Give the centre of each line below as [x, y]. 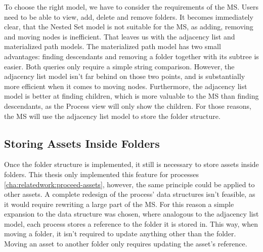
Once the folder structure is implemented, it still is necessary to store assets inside [131, 164]
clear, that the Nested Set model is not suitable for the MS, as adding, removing [129, 27]
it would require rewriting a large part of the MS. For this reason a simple [119, 204]
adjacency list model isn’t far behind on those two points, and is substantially [125, 76]
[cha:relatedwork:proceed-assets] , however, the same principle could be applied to [129, 184]
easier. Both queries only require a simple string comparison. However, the [119, 66]
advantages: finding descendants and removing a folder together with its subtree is [131, 56]
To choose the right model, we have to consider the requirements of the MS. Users [131, 7]
